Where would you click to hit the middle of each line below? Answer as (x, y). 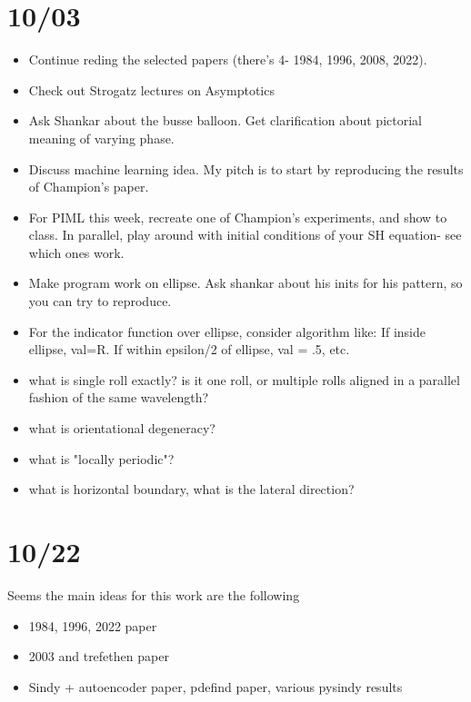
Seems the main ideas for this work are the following (154, 594)
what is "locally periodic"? (101, 458)
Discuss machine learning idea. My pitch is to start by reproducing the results (246, 168)
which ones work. (76, 252)
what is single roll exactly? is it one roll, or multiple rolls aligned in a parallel (244, 379)
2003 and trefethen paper (99, 656)
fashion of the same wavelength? (119, 397)
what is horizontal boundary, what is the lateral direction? (191, 489)
